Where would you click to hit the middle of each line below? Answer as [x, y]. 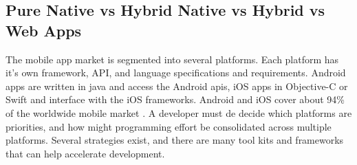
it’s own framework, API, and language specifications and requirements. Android [176, 73]
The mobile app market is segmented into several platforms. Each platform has [172, 59]
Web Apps [44, 30]
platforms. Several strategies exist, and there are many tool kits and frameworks [175, 140]
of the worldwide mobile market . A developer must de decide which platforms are [179, 112]
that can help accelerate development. [85, 153]
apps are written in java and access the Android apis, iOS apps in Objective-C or [177, 86]
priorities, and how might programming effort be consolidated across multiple [169, 126]
